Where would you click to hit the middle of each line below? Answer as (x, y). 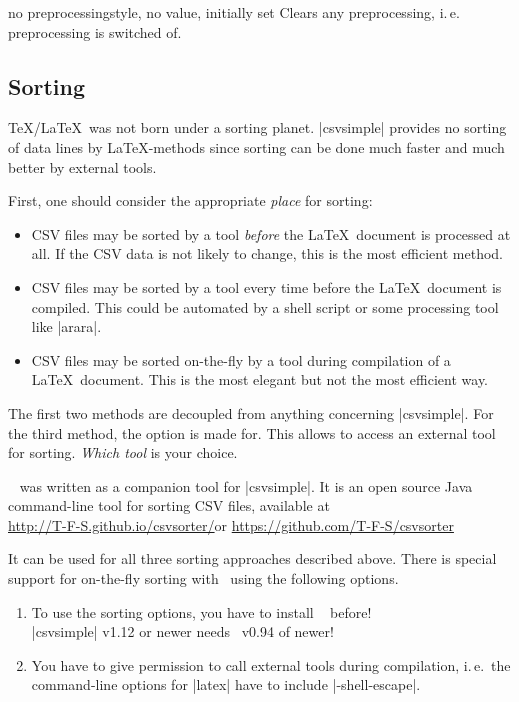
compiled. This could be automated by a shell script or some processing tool (265, 306)
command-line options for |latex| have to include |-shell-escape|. (226, 684)
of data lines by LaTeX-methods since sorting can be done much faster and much (256, 146)
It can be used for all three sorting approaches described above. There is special (252, 558)
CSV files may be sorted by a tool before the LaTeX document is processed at (271, 233)
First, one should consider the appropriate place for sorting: (190, 200)
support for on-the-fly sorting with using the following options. (203, 578)
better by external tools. (82, 166)
